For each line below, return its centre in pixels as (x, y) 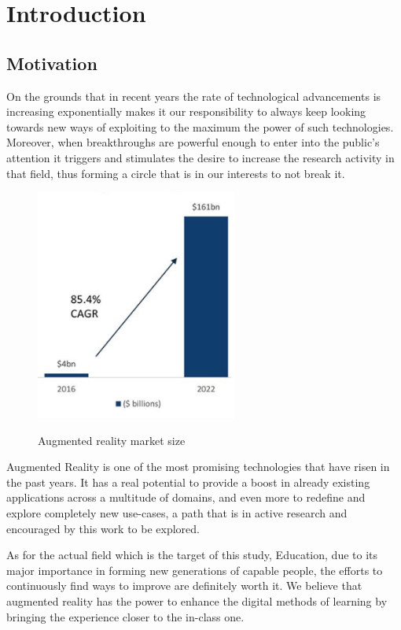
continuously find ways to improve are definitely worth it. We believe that (184, 586)
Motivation (52, 63)
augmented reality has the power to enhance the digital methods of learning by (197, 601)
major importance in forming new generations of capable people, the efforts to (195, 570)
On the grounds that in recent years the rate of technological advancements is (194, 96)
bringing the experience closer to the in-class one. (125, 616)
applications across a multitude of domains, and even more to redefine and (186, 497)
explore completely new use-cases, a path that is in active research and (177, 513)
